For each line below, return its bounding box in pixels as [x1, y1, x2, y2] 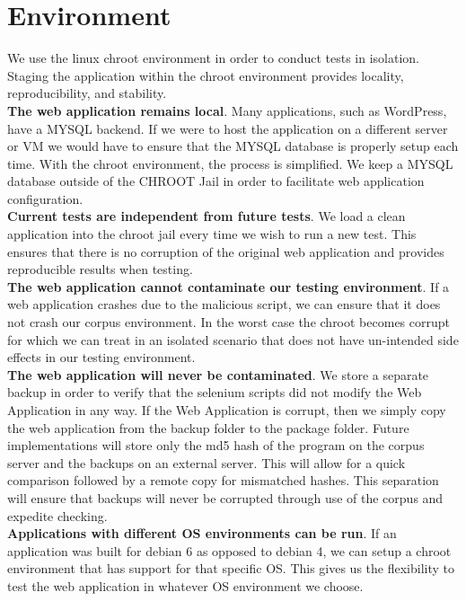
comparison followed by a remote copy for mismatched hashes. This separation [7, 471, 439, 490]
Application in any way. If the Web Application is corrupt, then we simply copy [7, 401, 446, 419]
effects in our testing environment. [7, 348, 196, 367]
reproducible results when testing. [7, 260, 193, 278]
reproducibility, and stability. [7, 84, 167, 102]
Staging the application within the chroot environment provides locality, [7, 66, 404, 84]
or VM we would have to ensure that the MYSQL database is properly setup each [7, 137, 459, 155]
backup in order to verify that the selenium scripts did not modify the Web [7, 383, 422, 402]
